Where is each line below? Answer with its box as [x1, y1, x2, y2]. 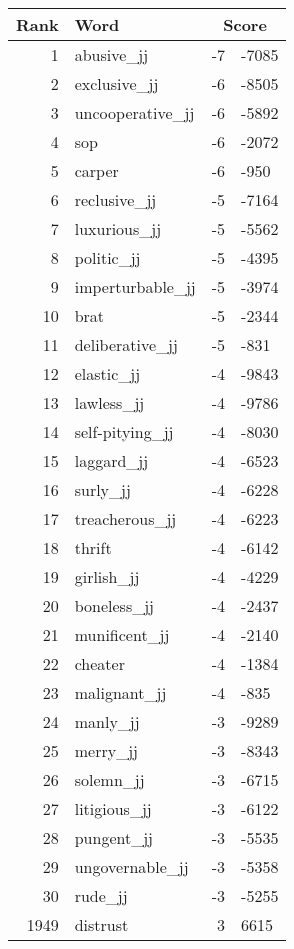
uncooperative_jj [74, 101, 195, 124]
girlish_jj [74, 565, 140, 588]
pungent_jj [74, 826, 153, 849]
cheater [74, 652, 125, 675]
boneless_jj [74, 594, 154, 617]
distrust [74, 913, 129, 936]
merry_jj [74, 739, 138, 762]
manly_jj [74, 710, 140, 733]
